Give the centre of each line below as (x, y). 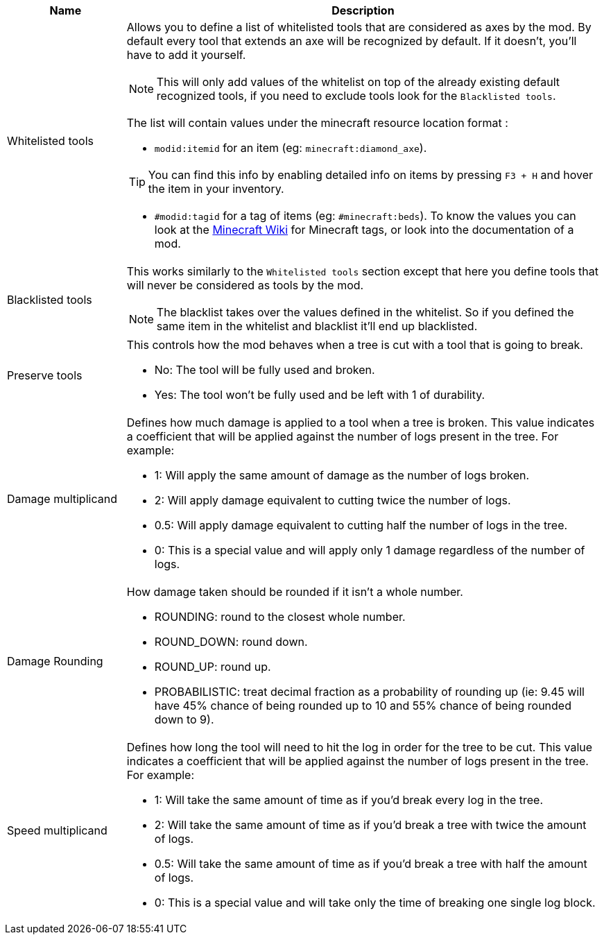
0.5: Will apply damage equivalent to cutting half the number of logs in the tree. (361, 525)
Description (363, 10)
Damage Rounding (55, 661)
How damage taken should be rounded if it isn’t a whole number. (295, 592)
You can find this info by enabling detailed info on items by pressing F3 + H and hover (371, 175)
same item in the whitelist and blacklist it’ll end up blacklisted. (317, 326)
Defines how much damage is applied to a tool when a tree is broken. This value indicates (361, 422)
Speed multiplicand (57, 830)
